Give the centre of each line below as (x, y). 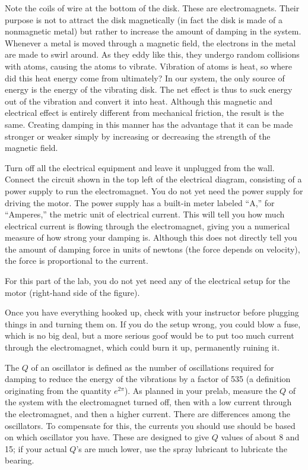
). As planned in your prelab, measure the (201, 390)
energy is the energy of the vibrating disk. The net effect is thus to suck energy (149, 89)
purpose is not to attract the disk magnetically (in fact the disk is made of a (144, 19)
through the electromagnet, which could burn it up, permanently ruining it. (142, 347)
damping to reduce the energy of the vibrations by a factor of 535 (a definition (148, 379)
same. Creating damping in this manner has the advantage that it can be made (149, 124)
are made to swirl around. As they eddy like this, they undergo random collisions (152, 54)
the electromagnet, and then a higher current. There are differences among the (147, 414)
